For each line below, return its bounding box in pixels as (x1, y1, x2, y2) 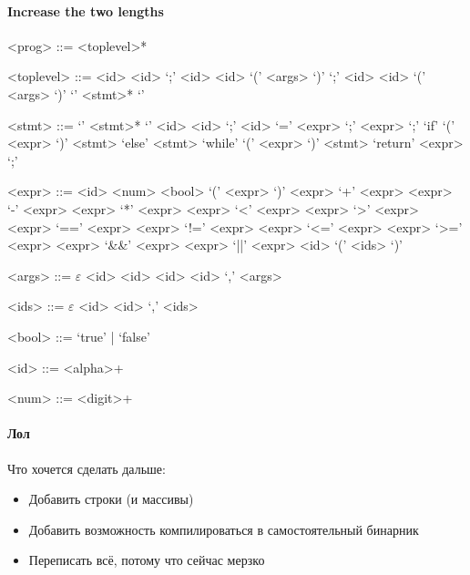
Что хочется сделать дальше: (7, 458, 166, 477)
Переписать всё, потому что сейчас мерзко (28, 550, 265, 570)
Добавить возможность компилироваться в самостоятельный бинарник (28, 519, 419, 539)
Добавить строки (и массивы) (28, 489, 194, 508)
